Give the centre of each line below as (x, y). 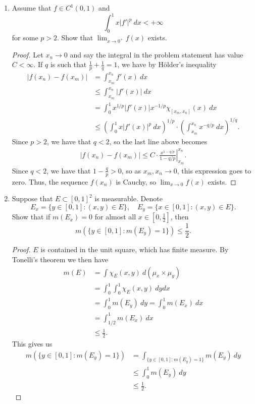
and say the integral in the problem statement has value (157, 54)
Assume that (32, 8)
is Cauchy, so (136, 181)
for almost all (115, 217)
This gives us (32, 343)
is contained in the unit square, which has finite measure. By (135, 249)
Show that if (31, 217)
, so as (131, 170)
